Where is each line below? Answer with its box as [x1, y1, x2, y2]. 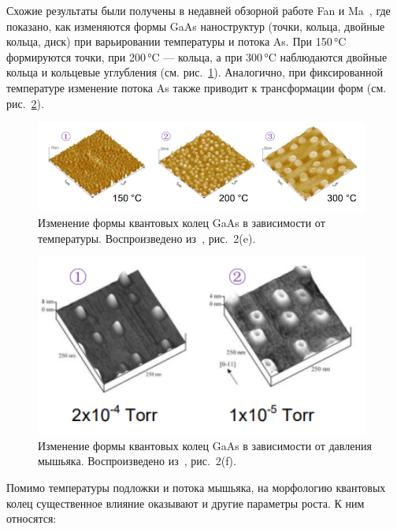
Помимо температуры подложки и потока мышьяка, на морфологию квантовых [6, 479, 386, 496]
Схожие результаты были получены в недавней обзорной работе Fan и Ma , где [6, 2, 391, 18]
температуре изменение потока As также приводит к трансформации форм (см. [6, 79, 387, 95]
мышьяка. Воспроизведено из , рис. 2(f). [38, 453, 236, 469]
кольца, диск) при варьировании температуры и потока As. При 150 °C [6, 33, 347, 50]
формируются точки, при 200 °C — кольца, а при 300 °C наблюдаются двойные [6, 48, 388, 65]
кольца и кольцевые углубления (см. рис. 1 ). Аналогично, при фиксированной [6, 64, 383, 80]
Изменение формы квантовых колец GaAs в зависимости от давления [38, 437, 372, 453]
